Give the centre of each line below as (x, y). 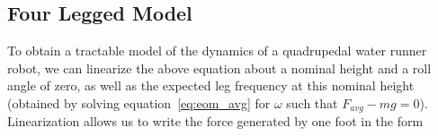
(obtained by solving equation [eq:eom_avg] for (139, 102)
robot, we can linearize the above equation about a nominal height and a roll (219, 68)
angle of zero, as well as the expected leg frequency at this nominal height (211, 85)
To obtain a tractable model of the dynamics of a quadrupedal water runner (217, 51)
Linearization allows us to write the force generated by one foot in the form (215, 121)
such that (312, 102)
